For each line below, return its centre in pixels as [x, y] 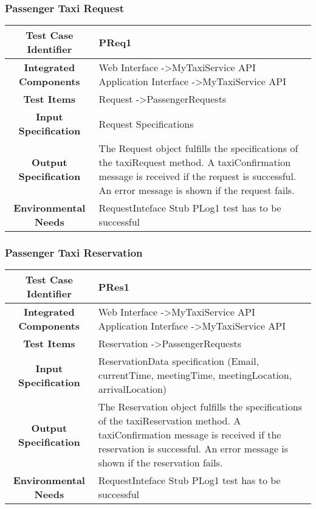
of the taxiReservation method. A [170, 421]
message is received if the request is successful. [197, 176]
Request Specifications [146, 123]
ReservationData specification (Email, [179, 361]
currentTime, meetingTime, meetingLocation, [195, 375]
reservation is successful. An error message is [193, 449]
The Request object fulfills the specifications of [198, 148]
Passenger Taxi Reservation [74, 253]
